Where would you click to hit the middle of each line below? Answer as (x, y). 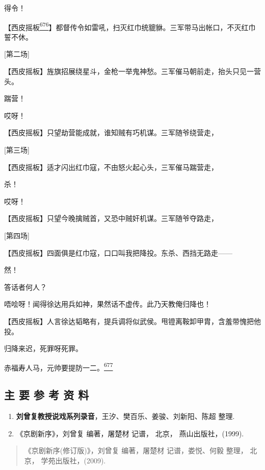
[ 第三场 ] (17, 150)
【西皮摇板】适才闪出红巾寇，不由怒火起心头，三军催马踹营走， (111, 167)
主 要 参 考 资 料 (47, 395)
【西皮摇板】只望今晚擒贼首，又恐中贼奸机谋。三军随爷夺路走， (111, 218)
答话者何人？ (25, 287)
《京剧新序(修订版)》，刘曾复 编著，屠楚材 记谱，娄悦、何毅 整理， (136, 450)
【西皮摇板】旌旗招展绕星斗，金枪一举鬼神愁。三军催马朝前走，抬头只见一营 (132, 71)
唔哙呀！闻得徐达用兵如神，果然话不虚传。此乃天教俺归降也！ (108, 304)
